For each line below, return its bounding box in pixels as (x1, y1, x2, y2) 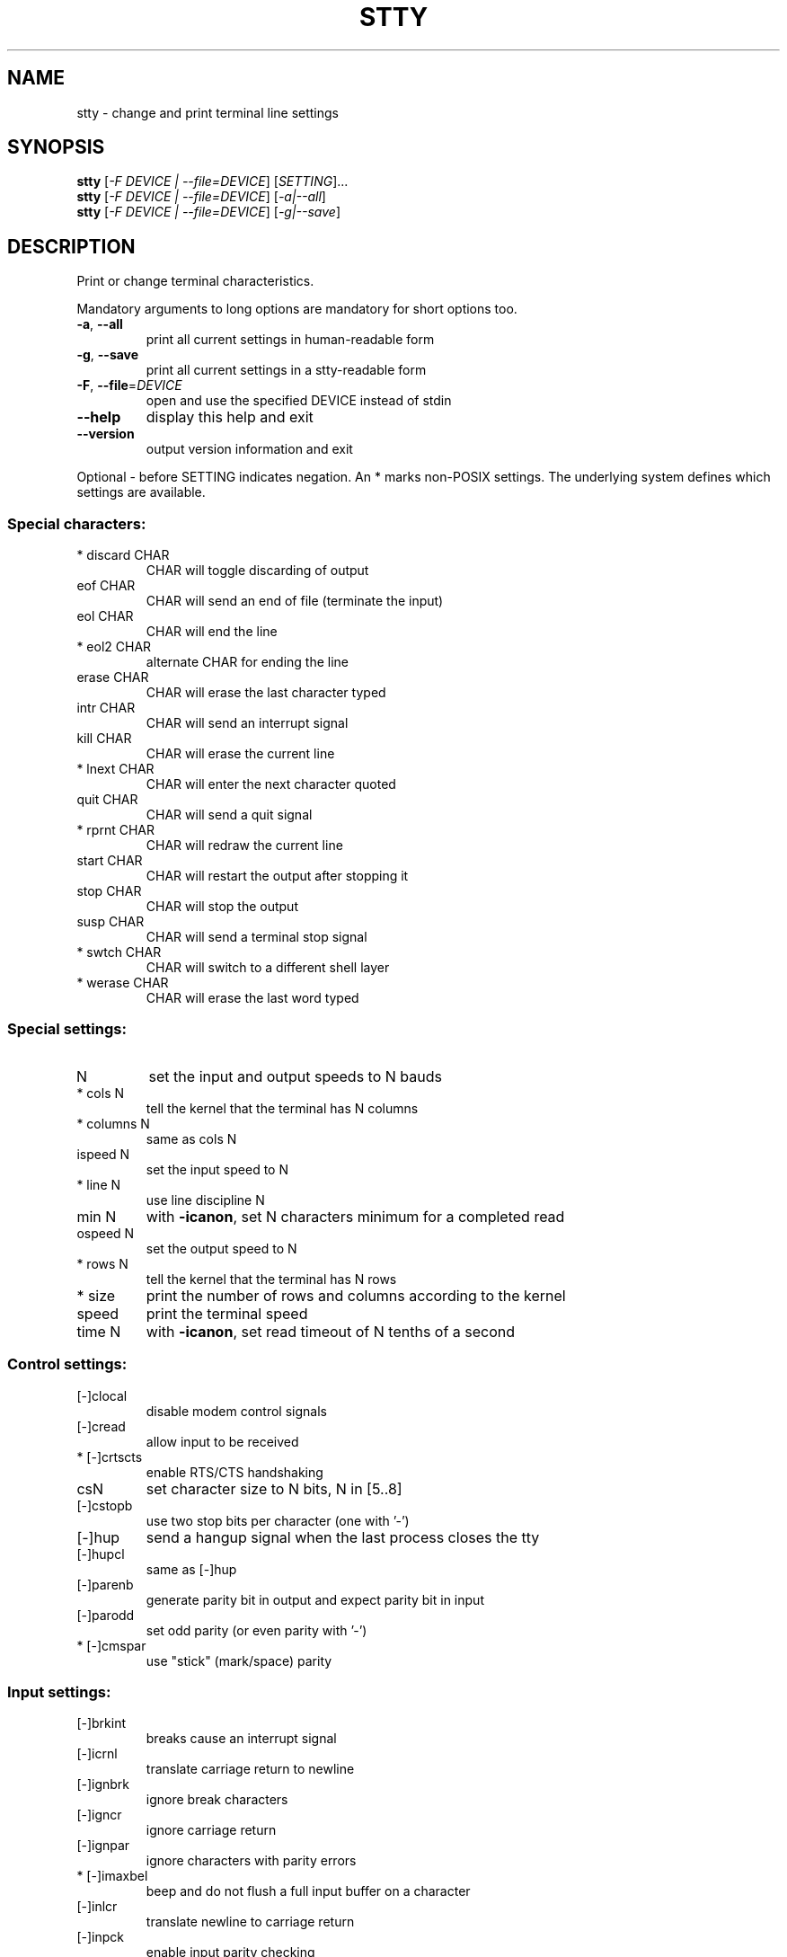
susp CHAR (76, 914, 145, 930)
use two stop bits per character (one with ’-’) (146, 1512, 410, 1528)
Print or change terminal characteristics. (76, 273, 314, 289)
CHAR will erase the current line (146, 746, 335, 762)
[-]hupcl (76, 1545, 125, 1562)
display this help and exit (146, 408, 314, 427)
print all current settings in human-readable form (146, 332, 435, 348)
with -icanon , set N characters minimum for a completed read (146, 1207, 565, 1226)
